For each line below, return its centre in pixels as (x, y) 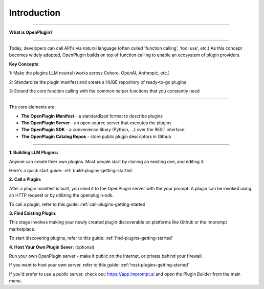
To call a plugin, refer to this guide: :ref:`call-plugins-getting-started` (78, 204)
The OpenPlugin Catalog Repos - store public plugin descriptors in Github (96, 136)
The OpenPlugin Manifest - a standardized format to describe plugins (92, 116)
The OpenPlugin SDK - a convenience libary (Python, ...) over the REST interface (103, 130)
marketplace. (22, 229)
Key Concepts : (24, 64)
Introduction (35, 13)
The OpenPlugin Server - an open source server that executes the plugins (96, 123)
